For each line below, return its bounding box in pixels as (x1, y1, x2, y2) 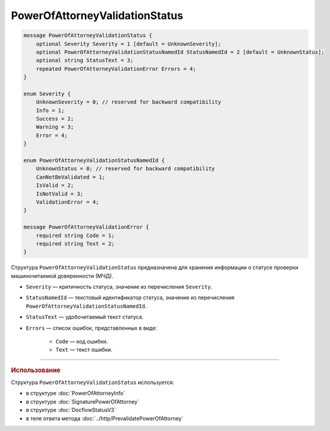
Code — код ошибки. (55, 338, 108, 345)
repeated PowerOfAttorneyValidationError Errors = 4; (36, 65, 196, 72)
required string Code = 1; (36, 232, 115, 239)
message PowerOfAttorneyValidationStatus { (23, 32, 153, 39)
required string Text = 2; (36, 240, 115, 247)
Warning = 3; (36, 124, 74, 130)
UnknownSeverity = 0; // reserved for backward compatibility (36, 99, 221, 105)
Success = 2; (36, 115, 74, 122)
